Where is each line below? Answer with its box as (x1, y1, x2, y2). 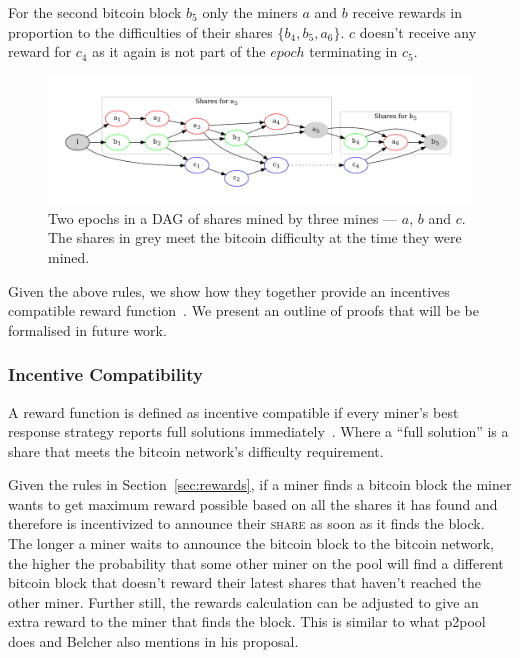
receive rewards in (352, 2, 462, 22)
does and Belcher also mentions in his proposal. (8, 631, 299, 652)
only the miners (202, 2, 298, 22)
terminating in (309, 41, 398, 62)
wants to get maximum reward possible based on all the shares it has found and (8, 493, 498, 514)
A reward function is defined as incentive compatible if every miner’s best (8, 401, 459, 422)
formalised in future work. (8, 319, 167, 340)
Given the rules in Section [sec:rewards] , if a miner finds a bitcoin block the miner (8, 474, 512, 495)
